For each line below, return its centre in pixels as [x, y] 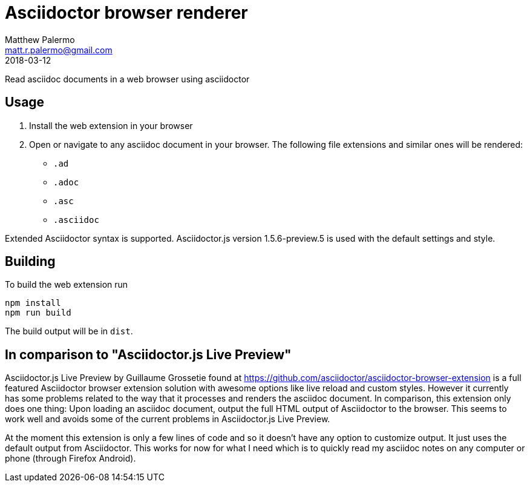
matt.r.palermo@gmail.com [59, 50]
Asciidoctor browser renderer [126, 13]
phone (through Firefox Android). [70, 459]
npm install [33, 303]
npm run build [38, 313]
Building [30, 262]
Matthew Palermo [40, 39]
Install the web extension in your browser [111, 125]
